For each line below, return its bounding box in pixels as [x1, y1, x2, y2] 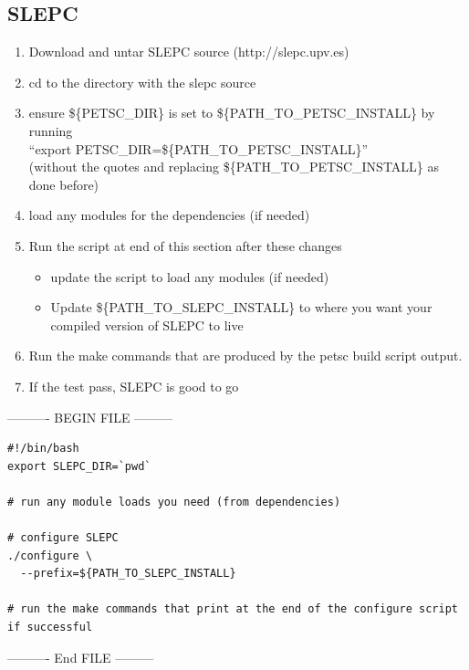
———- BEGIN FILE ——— [7, 407, 173, 426]
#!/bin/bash [7, 442, 79, 455]
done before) [28, 174, 99, 194]
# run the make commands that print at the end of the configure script [7, 602, 458, 616]
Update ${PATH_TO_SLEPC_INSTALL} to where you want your [50, 298, 433, 317]
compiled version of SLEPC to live [50, 315, 244, 334]
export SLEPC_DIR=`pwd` [7, 459, 151, 473]
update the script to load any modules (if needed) [50, 267, 329, 286]
